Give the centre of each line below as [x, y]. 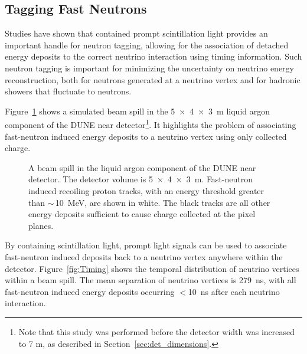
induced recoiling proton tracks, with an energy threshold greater [146, 190]
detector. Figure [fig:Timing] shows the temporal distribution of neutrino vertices [152, 268]
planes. [41, 225]
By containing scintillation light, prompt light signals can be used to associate [146, 245]
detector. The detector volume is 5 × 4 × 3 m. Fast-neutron [141, 179]
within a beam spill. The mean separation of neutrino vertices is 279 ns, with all [151, 280]
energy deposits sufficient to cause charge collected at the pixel [142, 214]
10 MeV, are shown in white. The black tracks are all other [163, 202]
